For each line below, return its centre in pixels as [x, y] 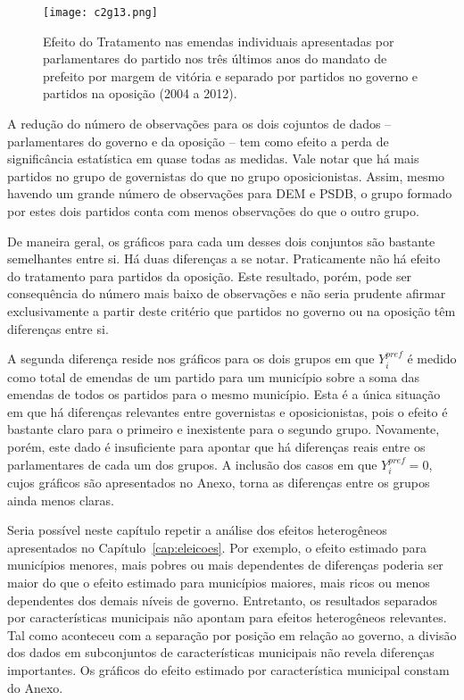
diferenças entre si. [58, 328]
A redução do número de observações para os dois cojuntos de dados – [199, 124]
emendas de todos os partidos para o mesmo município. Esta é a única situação [224, 394]
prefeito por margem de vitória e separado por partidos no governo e [231, 75]
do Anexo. [35, 687]
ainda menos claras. [61, 500]
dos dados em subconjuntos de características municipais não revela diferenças [221, 652]
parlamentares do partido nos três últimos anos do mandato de [215, 58]
